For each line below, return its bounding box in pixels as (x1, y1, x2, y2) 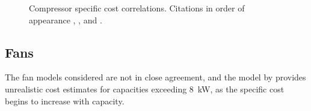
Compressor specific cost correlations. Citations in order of (29, 2, 245, 14)
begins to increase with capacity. (5, 94, 125, 107)
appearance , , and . (29, 13, 102, 26)
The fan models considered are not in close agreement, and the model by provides (5, 71, 306, 83)
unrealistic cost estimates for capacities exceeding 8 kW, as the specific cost (5, 82, 285, 95)
